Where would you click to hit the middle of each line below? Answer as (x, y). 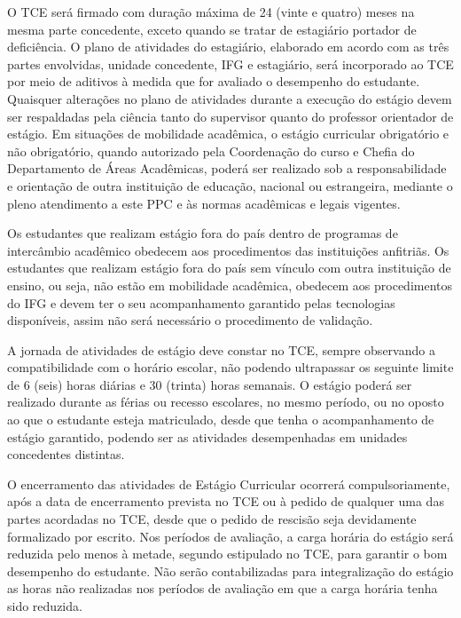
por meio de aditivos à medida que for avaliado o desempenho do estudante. (214, 81)
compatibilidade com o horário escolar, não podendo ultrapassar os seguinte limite (230, 367)
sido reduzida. (45, 606)
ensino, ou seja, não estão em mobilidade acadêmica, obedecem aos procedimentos (230, 285)
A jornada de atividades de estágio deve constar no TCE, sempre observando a (221, 349)
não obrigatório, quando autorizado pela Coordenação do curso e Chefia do (211, 151)
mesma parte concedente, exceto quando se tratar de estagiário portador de (212, 29)
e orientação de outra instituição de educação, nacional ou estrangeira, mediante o (230, 185)
